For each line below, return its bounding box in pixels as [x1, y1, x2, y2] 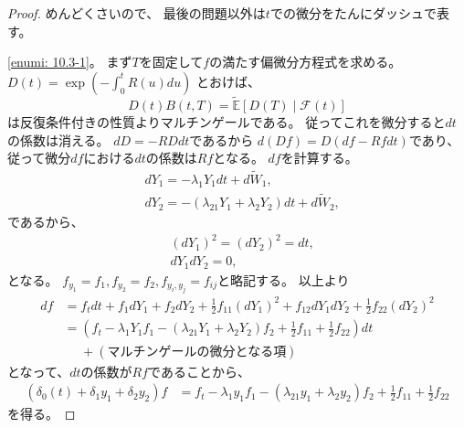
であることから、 [148, 361, 250, 380]
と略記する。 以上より [217, 270, 350, 289]
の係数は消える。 [7, 130, 110, 149]
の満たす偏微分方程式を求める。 [209, 52, 402, 71]
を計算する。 [280, 148, 358, 167]
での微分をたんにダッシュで [269, 4, 437, 22]
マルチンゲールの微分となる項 [107, 345, 287, 358]
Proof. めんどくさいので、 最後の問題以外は [7, 4, 266, 22]
